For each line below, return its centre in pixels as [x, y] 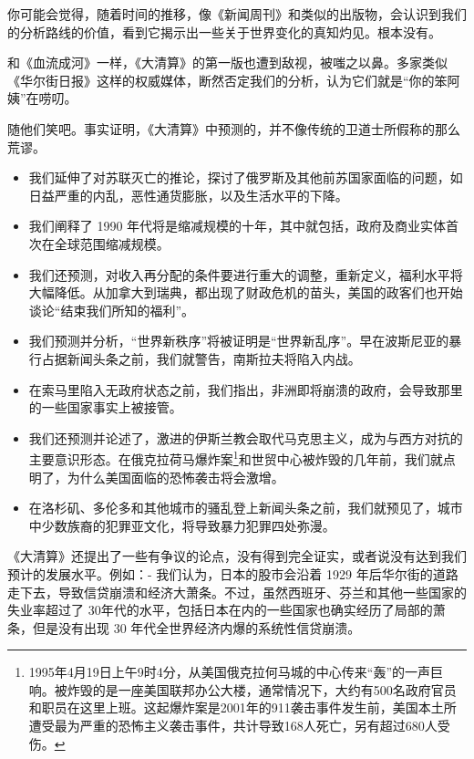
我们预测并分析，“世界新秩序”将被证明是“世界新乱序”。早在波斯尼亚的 [239, 341]
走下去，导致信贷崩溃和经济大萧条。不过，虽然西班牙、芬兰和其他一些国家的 [237, 592]
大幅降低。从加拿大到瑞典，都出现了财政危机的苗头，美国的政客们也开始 [246, 292]
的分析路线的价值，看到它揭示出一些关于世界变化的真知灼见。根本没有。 [224, 31]
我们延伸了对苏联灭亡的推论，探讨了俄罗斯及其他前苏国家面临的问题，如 [246, 177]
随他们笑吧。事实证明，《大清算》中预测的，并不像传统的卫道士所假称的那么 [234, 128]
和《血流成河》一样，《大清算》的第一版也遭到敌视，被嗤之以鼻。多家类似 [227, 62]
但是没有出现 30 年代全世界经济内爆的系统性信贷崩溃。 [196, 627]
